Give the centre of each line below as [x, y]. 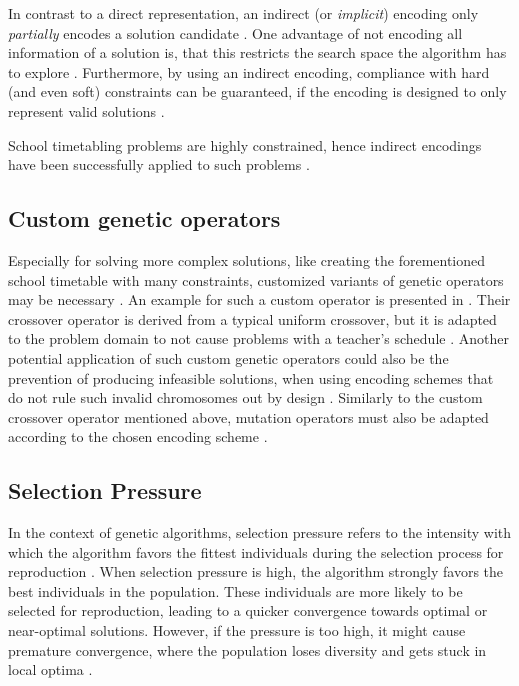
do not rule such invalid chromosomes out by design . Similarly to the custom [245, 397]
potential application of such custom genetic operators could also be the [228, 357]
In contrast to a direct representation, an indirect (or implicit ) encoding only [243, 13]
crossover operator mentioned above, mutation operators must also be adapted [248, 416]
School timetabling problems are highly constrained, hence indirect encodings [245, 144]
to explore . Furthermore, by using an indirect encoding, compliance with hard [249, 71]
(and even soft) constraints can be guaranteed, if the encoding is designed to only [257, 91]
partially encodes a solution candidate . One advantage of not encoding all [235, 32]
